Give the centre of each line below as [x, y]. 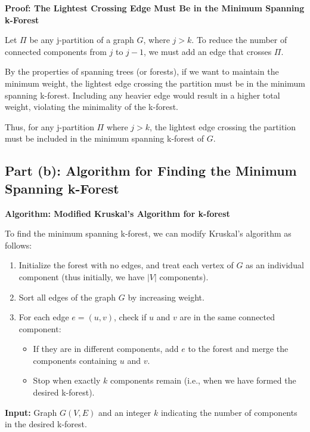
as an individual [275, 265]
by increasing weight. [166, 297]
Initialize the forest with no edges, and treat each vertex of [126, 265]
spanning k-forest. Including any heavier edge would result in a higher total [142, 95]
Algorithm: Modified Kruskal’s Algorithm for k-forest [117, 213]
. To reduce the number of [239, 40]
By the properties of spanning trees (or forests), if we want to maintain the [142, 71]
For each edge [44, 317]
